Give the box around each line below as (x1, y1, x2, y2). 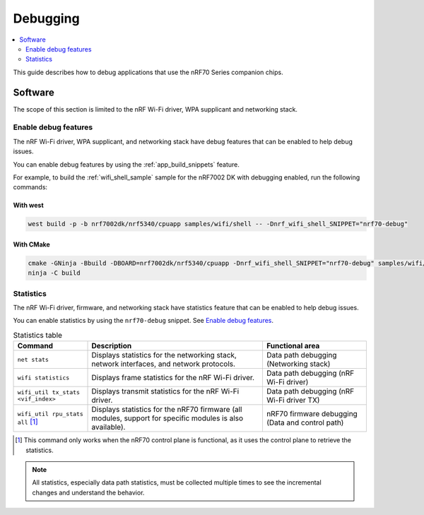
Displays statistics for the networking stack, (91, 350, 237, 360)
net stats (17, 355, 49, 363)
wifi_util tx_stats (17, 389, 81, 396)
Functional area (266, 341, 320, 351)
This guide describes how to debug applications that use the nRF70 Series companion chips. (13, 68, 283, 76)
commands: (13, 183, 48, 191)
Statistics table (13, 330, 63, 340)
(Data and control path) (266, 418, 344, 427)
